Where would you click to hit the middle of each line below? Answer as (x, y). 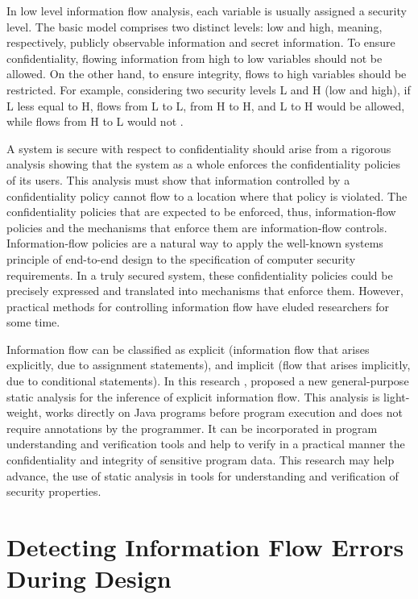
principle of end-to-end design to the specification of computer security (181, 258)
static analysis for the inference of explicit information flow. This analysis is (193, 396)
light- (397, 396)
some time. (33, 322)
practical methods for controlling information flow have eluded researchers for (198, 306)
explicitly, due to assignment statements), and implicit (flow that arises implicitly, (209, 365)
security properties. (54, 491)
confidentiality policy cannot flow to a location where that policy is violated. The (207, 196)
